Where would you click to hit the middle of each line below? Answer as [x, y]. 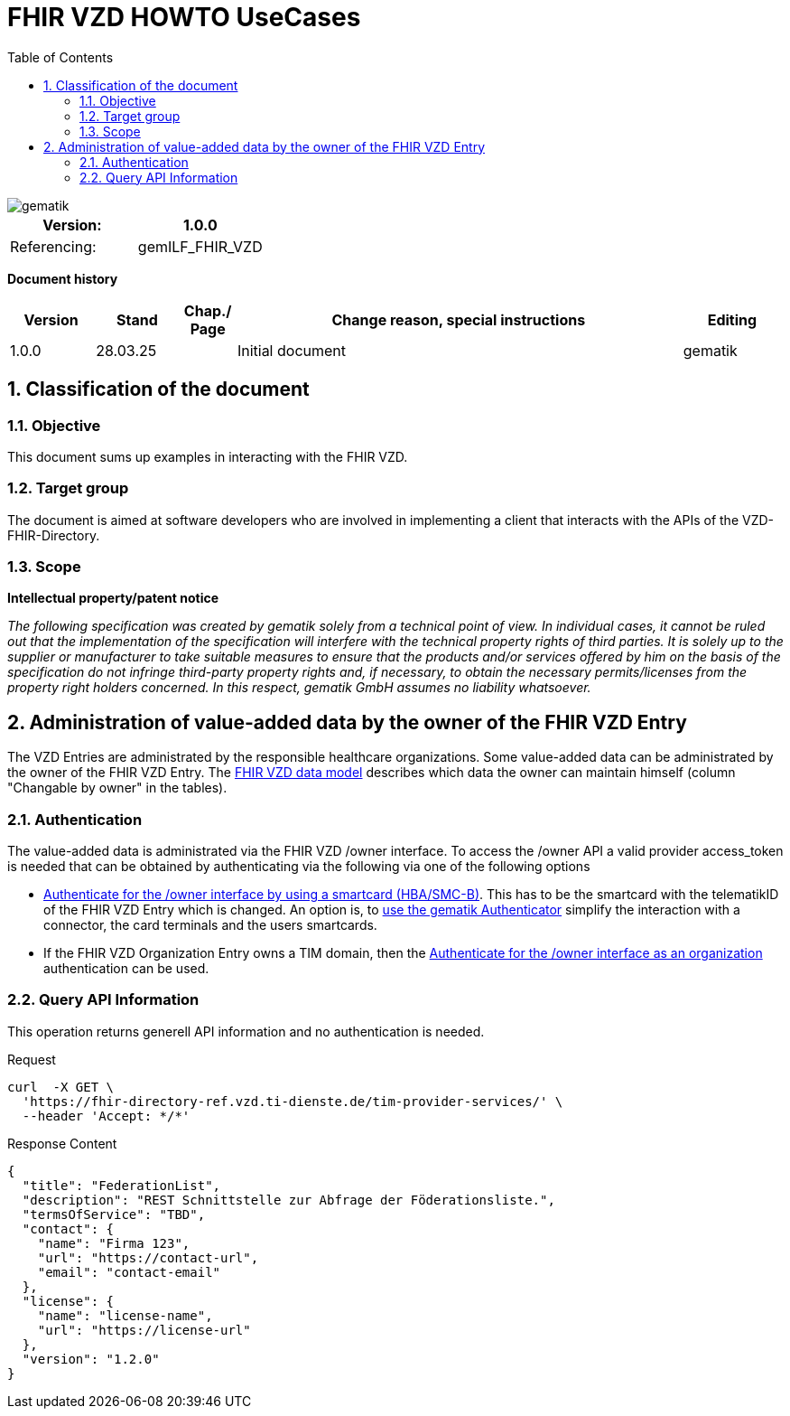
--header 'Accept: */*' [106, 1116]
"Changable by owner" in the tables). [117, 788]
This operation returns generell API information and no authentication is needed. [246, 1031]
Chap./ [208, 310]
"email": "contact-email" [129, 1272]
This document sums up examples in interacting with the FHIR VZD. [208, 456]
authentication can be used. [126, 969]
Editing [732, 319]
